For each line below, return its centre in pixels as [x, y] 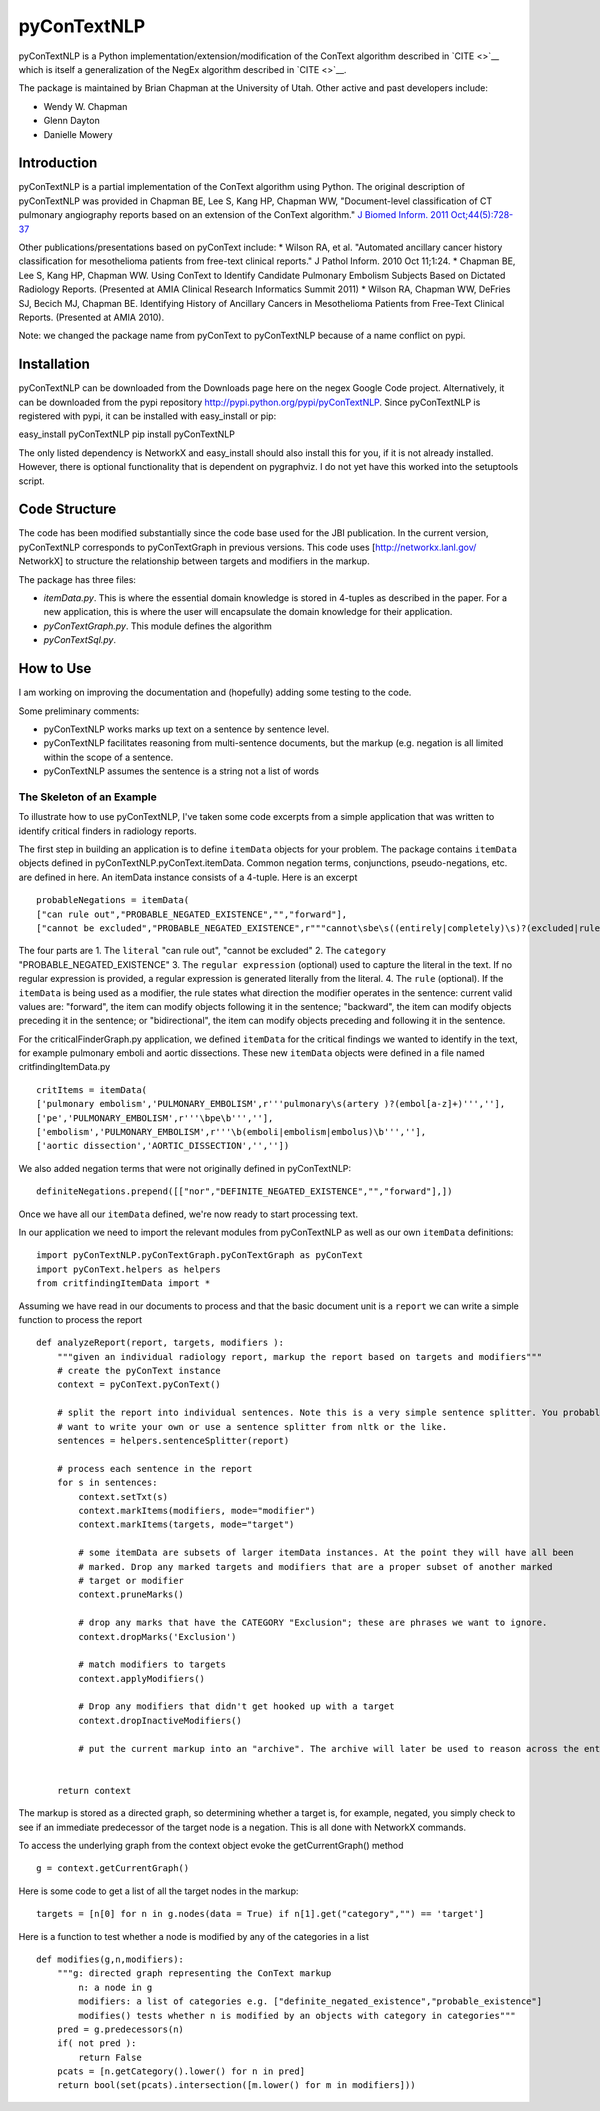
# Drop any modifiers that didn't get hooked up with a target [236, 1706]
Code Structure [67, 509]
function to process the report [80, 1319]
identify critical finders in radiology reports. [107, 831]
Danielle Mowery [78, 134]
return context [94, 1790]
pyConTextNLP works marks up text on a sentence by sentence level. [186, 729]
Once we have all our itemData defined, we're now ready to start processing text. [188, 1214]
